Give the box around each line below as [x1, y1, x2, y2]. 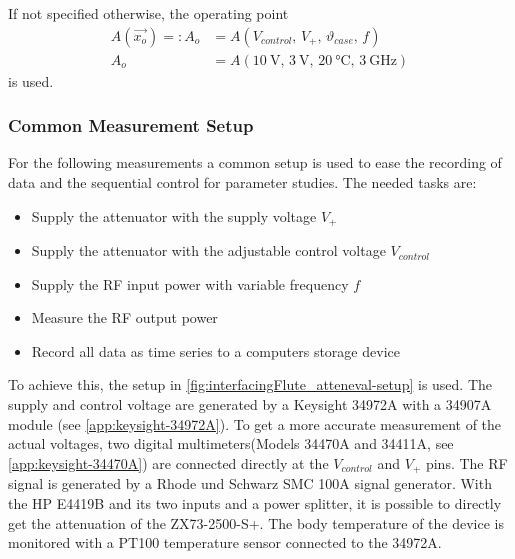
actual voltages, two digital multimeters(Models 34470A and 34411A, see [8, 433, 454, 454]
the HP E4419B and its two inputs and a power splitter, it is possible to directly [8, 492, 502, 513]
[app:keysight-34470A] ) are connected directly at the [8, 452, 329, 473]
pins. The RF [425, 452, 508, 473]
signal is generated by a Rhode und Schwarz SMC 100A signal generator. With [8, 473, 492, 494]
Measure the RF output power [31, 307, 218, 328]
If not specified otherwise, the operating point [8, 3, 289, 23]
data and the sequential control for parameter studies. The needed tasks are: [8, 172, 477, 193]
